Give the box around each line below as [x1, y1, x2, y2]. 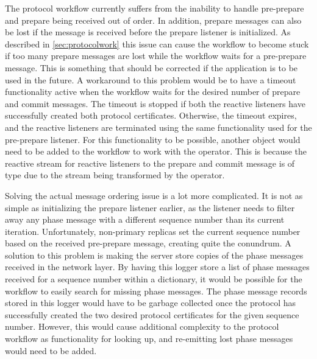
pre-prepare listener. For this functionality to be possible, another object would [5, 133, 301, 145]
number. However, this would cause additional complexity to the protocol [5, 320, 279, 333]
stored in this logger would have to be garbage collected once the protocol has [5, 296, 296, 309]
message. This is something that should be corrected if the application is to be [5, 61, 298, 74]
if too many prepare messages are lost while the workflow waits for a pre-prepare [5, 49, 307, 62]
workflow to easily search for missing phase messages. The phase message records [5, 284, 307, 297]
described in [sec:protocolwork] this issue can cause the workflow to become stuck [5, 37, 309, 50]
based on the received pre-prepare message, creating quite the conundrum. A [5, 237, 291, 249]
